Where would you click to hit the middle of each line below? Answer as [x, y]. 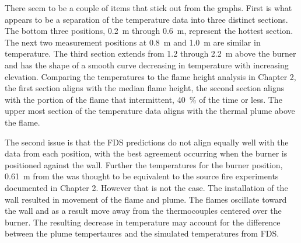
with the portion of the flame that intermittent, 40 [95, 99]
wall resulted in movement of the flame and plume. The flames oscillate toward [146, 199]
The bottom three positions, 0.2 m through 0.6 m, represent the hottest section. [149, 31]
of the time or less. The [240, 99]
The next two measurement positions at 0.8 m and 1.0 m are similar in [133, 42]
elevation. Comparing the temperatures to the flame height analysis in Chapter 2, [150, 76]
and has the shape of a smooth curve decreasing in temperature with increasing [147, 65]
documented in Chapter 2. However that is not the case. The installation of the [146, 187]
